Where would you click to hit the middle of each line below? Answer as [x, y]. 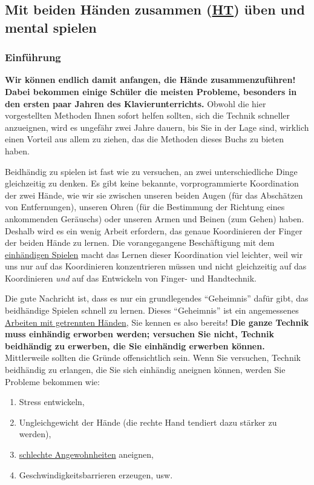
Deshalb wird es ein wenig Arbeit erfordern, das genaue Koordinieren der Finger [154, 230]
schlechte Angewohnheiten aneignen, [86, 454]
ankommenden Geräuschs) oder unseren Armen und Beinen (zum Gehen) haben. [155, 218]
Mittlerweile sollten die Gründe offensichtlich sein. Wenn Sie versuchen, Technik [153, 358]
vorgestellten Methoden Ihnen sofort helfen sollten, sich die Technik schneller [148, 115]
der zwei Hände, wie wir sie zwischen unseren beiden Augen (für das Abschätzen [154, 195]
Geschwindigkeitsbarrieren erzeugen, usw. [96, 474]
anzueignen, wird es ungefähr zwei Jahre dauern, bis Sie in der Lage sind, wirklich [157, 127]
